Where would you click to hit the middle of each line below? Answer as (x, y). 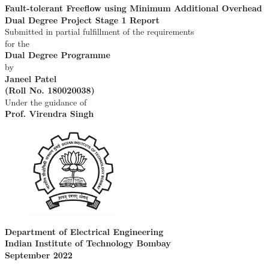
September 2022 (39, 255)
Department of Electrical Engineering (84, 231)
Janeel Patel (31, 78)
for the (17, 43)
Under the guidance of (46, 102)
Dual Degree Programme (58, 55)
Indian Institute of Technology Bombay (88, 243)
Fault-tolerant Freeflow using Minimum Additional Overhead (133, 8)
